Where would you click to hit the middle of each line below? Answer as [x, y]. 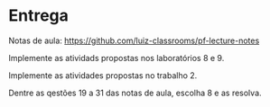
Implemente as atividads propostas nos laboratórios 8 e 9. [116, 58]
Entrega [39, 16]
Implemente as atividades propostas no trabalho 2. [103, 75]
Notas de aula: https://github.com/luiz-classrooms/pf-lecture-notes [134, 40]
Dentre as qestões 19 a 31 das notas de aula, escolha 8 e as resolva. [135, 93]
